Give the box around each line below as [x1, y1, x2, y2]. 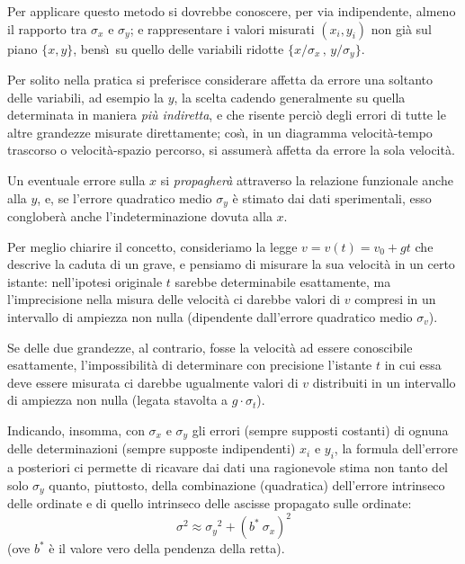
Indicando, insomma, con [7, 421, 145, 439]
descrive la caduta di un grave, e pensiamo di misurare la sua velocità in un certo [7, 255, 455, 273]
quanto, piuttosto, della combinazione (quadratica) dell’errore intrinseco [49, 475, 445, 494]
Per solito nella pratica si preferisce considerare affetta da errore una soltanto [7, 70, 434, 89]
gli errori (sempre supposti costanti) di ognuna [192, 421, 449, 439]
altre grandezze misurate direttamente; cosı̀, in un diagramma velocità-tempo [7, 122, 433, 141]
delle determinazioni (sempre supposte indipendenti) [7, 439, 296, 458]
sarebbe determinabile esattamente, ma [174, 272, 391, 291]
